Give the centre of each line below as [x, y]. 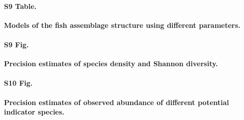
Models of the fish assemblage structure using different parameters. [122, 25]
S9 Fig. [16, 44]
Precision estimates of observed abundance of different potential [117, 102]
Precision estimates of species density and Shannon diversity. [111, 63]
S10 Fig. [18, 83]
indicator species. [34, 112]
